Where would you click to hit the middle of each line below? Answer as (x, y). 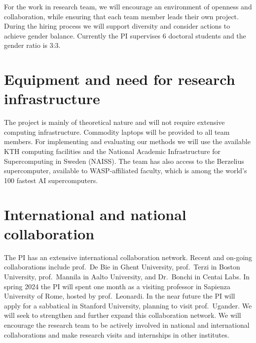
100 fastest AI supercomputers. (51, 180)
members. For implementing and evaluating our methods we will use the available (127, 141)
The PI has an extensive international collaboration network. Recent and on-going (128, 257)
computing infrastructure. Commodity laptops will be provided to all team (117, 132)
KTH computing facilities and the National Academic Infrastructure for (112, 151)
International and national (95, 214)
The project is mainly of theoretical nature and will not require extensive (114, 122)
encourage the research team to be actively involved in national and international (127, 324)
